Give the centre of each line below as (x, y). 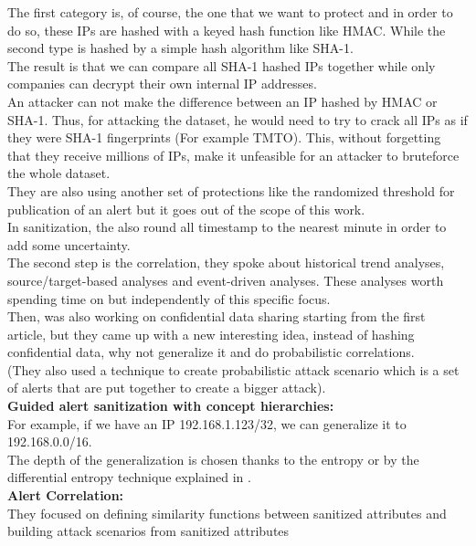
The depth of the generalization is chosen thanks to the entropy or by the (213, 459)
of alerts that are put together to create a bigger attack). (167, 388)
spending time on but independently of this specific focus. (169, 298)
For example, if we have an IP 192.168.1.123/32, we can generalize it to (207, 423)
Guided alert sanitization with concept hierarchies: (171, 406)
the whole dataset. (59, 173)
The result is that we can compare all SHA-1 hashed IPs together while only (222, 65)
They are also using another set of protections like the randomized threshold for (231, 190)
